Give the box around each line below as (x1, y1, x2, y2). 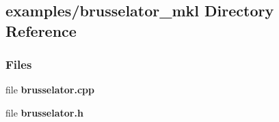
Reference (5, 20, 77, 41)
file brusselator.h (5, 105, 83, 119)
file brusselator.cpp (5, 82, 94, 97)
